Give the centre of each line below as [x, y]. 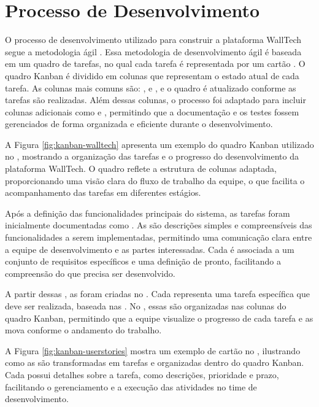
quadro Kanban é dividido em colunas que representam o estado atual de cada [152, 75]
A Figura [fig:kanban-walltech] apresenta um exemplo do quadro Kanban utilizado [159, 144]
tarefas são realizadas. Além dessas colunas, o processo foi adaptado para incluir [156, 100]
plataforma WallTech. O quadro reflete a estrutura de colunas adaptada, [141, 169]
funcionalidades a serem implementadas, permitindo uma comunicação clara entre [159, 237]
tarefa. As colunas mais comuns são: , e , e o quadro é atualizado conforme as [151, 87]
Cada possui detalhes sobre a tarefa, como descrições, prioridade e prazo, [142, 374]
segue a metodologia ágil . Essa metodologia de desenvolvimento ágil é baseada [153, 51]
